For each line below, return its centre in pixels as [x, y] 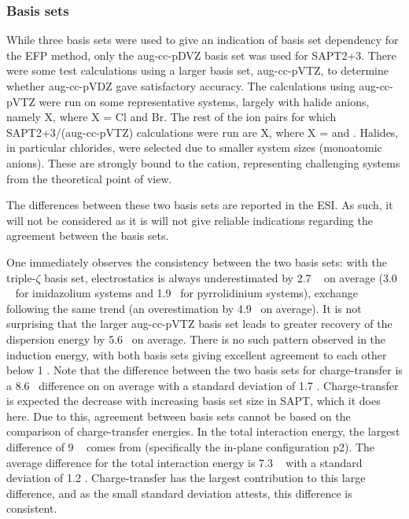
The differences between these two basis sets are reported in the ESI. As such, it [200, 205]
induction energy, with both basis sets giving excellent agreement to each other [197, 354]
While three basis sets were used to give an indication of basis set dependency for [203, 40]
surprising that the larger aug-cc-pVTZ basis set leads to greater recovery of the [199, 324]
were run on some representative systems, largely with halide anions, [204, 101]
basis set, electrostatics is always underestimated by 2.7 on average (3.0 [221, 277]
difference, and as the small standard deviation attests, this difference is [179, 493]
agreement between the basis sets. [88, 236]
